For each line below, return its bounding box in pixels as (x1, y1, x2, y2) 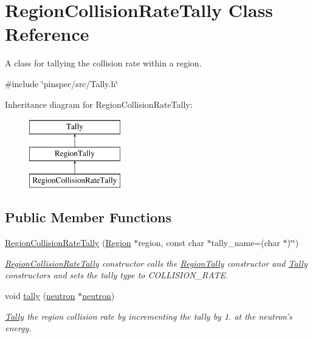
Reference (5, 21, 89, 46)
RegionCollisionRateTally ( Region (5, 236, 131, 249)
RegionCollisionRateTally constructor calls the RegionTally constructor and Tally (5, 256, 308, 269)
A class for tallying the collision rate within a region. (5, 57, 202, 69)
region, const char (138, 236, 204, 249)
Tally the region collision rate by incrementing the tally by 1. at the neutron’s (5, 309, 292, 322)
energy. (5, 322, 32, 334)
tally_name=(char (211, 236, 280, 249)
